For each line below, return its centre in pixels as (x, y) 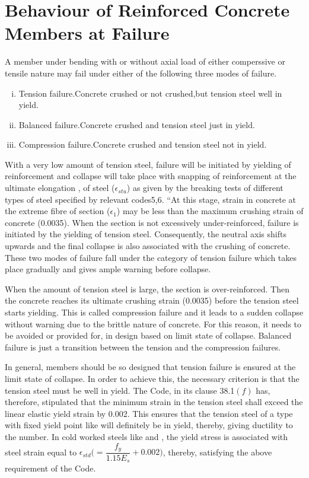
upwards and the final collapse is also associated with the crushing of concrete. (148, 246)
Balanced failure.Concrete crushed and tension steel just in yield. (137, 124)
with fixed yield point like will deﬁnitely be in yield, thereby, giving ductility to (149, 425)
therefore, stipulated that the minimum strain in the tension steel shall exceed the (154, 402)
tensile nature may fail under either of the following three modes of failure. (141, 73)
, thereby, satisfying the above (217, 452)
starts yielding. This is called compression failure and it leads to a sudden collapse (154, 312)
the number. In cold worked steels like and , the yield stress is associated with (146, 436)
